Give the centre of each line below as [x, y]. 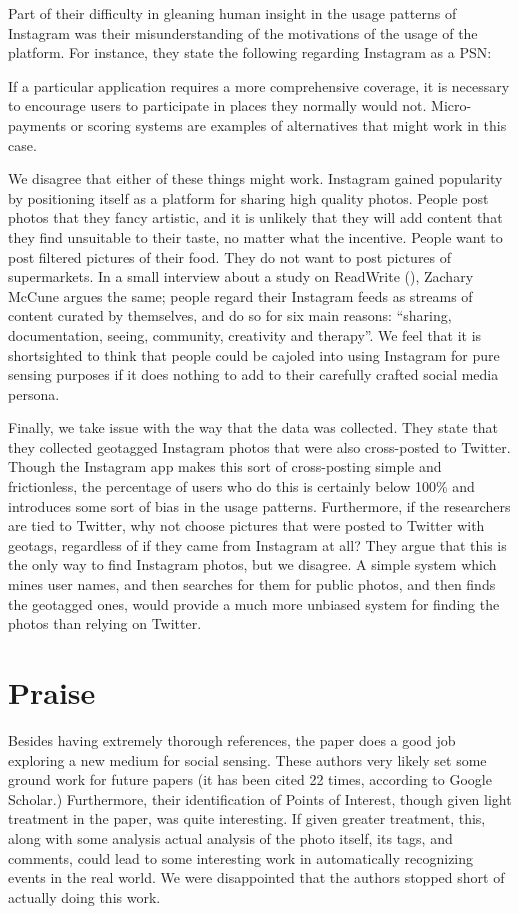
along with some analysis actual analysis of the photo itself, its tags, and [230, 837]
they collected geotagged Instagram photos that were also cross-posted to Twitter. [259, 446]
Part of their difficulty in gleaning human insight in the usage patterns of [232, 13]
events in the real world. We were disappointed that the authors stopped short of [256, 877]
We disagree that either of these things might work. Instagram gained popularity [255, 178]
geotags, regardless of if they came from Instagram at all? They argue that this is [257, 544]
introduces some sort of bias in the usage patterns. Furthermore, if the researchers [259, 505]
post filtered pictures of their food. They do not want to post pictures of [230, 256]
